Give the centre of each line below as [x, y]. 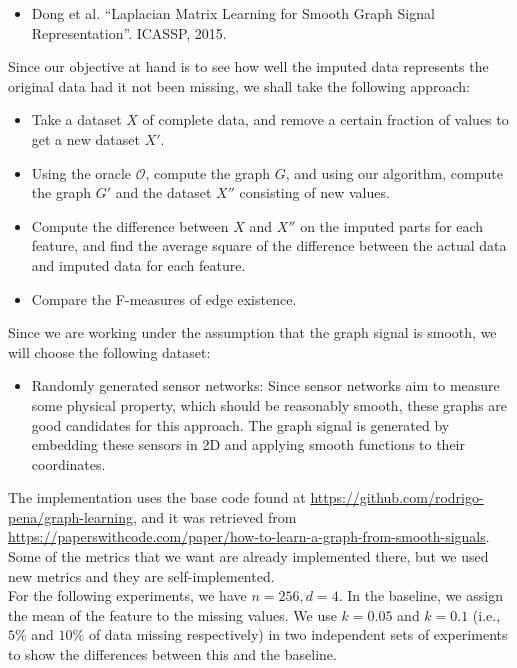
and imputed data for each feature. [138, 264]
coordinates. [68, 463]
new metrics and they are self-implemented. [141, 575]
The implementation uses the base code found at [157, 497]
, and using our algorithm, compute [394, 172]
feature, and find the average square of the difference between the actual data [269, 245]
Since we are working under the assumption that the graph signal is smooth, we [252, 332]
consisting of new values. [314, 192]
